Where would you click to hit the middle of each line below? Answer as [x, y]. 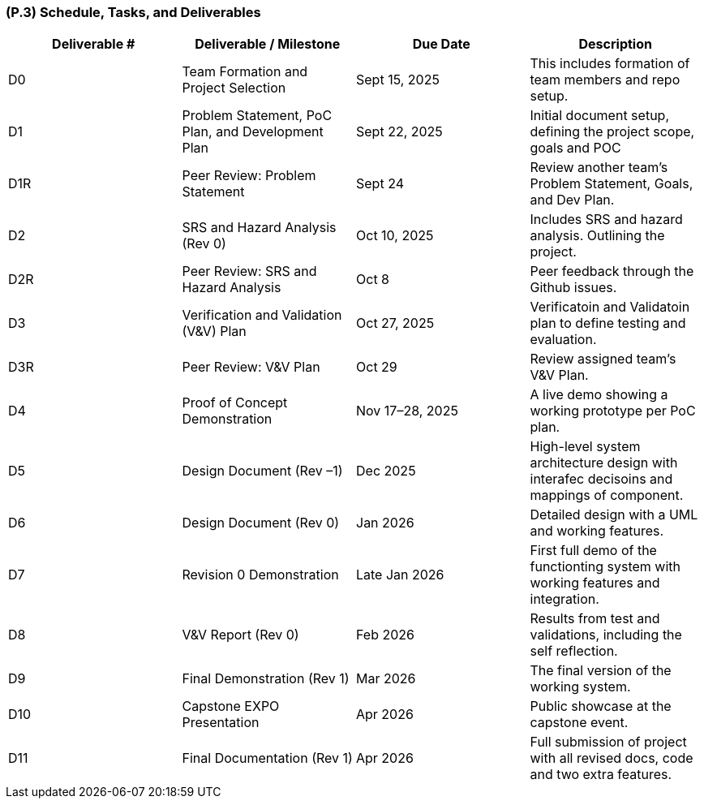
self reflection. [574, 651]
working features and [595, 583]
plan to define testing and [608, 323]
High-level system [585, 447]
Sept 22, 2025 [399, 132]
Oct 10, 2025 [395, 236]
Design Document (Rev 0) [261, 523]
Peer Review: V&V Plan [251, 367]
